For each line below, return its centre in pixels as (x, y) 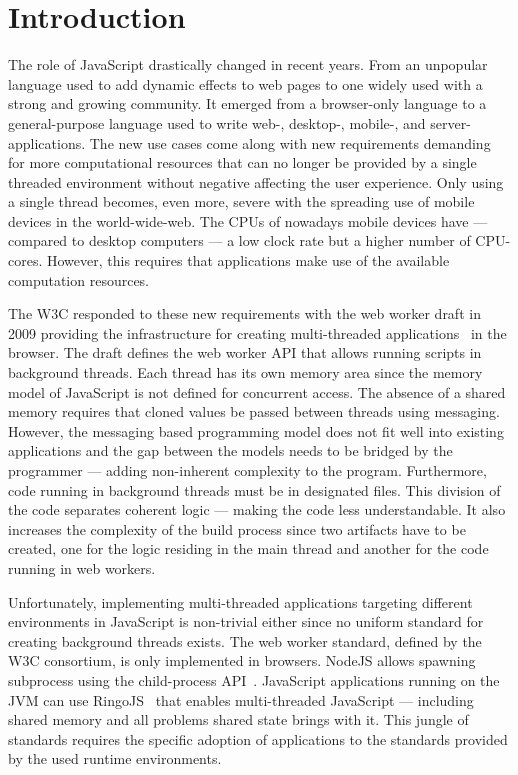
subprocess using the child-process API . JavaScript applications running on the (254, 679)
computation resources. (79, 279)
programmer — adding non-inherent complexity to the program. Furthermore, (247, 470)
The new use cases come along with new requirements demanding (290, 142)
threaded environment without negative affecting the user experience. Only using (256, 181)
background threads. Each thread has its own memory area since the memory (245, 372)
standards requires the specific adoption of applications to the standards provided (258, 738)
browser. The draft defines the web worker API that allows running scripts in (245, 352)
